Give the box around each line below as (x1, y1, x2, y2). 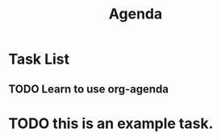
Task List (8, 50, 70, 68)
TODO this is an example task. (8, 114, 214, 133)
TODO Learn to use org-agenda (8, 82, 169, 96)
